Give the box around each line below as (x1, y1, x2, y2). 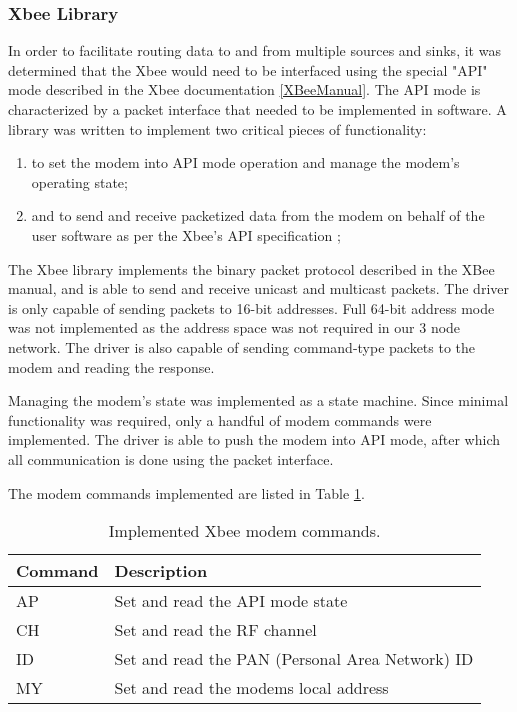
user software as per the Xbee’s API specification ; (31, 224, 341, 245)
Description (114, 559, 208, 583)
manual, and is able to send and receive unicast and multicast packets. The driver (8, 278, 509, 299)
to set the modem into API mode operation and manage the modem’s (31, 152, 460, 173)
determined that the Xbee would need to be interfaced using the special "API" (8, 59, 488, 80)
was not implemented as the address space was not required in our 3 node (8, 317, 461, 338)
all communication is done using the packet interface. (8, 448, 334, 469)
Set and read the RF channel (114, 618, 317, 642)
